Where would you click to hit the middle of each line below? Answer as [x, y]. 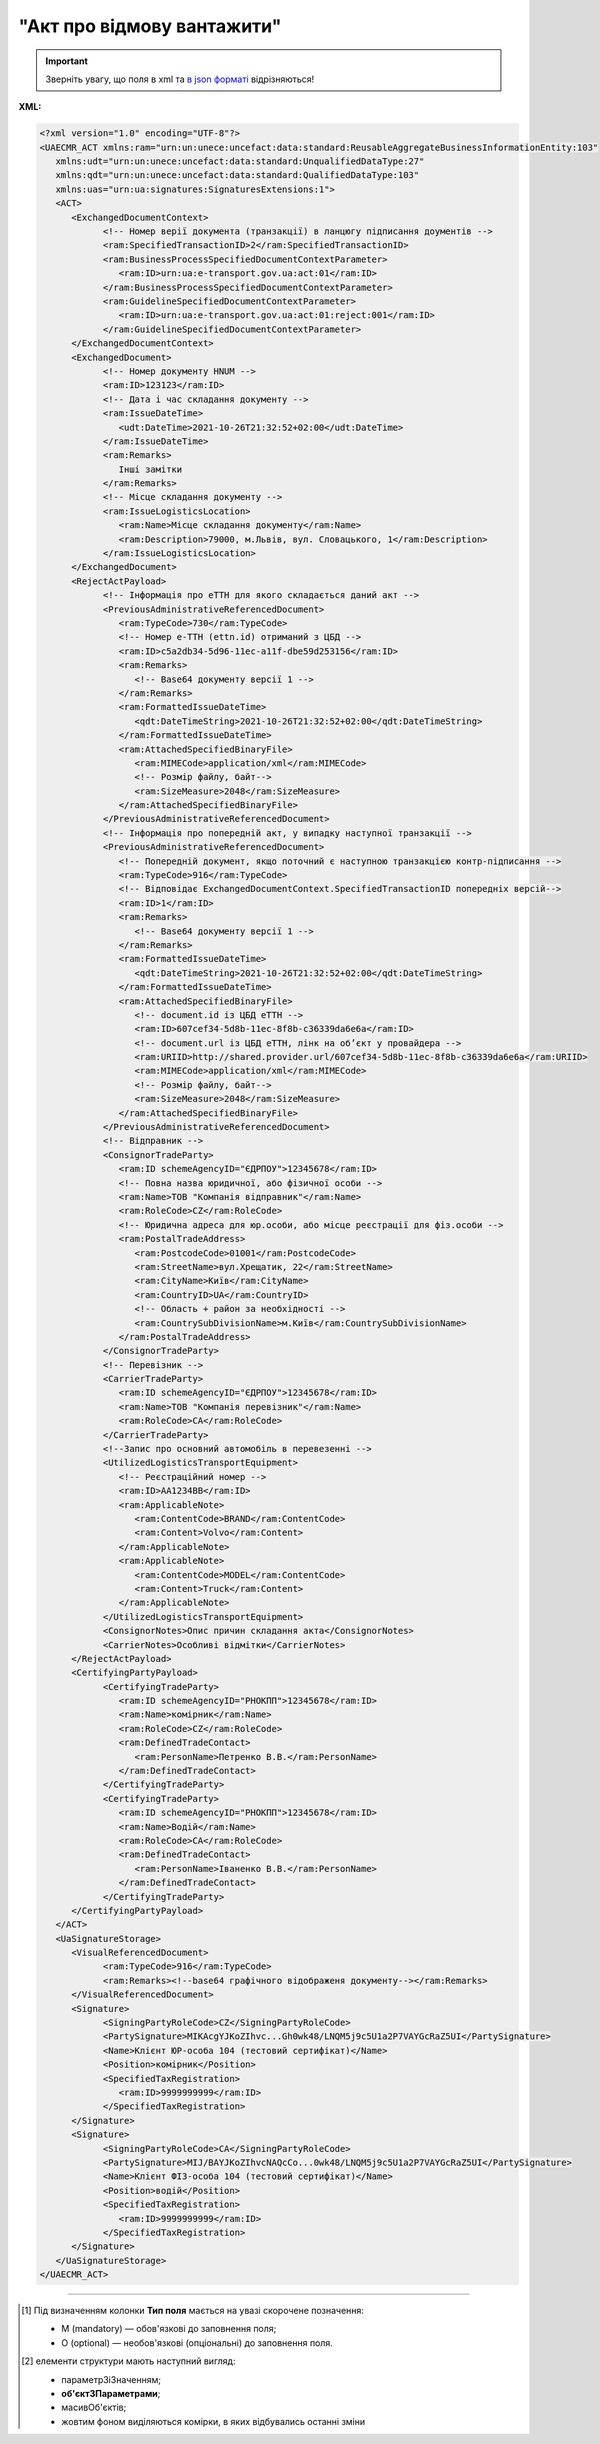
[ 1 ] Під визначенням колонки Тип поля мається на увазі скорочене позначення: [193, 2311]
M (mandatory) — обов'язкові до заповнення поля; [169, 2329]
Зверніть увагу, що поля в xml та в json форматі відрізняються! [180, 79]
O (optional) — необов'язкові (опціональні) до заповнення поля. [197, 2342]
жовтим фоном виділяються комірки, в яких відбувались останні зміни [213, 2421]
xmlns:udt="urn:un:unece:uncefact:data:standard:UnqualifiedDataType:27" [240, 161]
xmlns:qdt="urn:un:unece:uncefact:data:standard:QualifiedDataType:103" [237, 175]
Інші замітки [150, 469]
